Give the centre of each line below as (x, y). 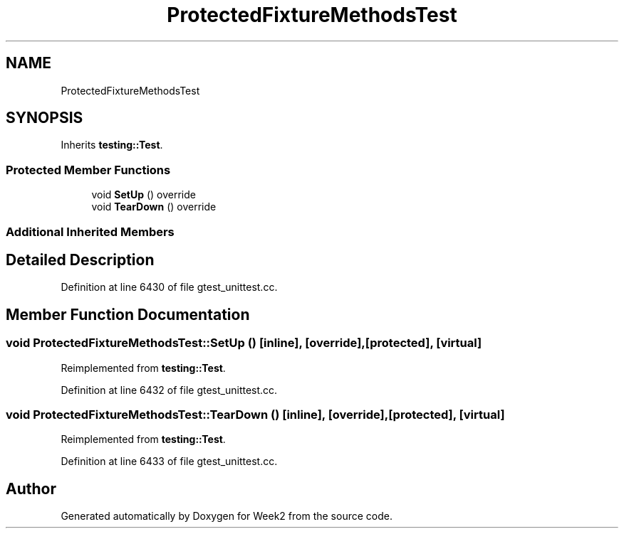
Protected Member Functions (88, 170)
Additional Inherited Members (90, 231)
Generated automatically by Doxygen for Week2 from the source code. (227, 516)
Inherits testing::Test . (112, 145)
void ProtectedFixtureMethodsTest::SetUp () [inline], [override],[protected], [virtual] (244, 343)
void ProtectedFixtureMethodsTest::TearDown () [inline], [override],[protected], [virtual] (255, 415)
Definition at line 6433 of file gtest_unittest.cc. (169, 461)
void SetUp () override (144, 195)
